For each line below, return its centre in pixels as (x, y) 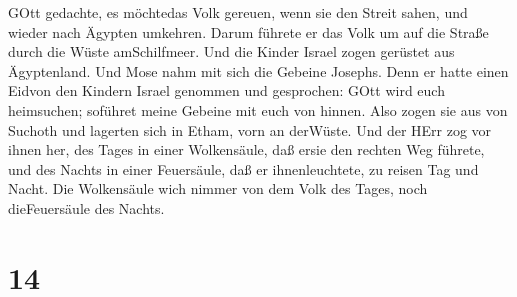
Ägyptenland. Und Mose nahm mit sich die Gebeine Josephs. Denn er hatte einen (258, 70)
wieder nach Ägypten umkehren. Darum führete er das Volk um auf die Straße (248, 31)
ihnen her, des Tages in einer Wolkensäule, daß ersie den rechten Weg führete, (246, 149)
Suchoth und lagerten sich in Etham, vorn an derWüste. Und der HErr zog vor (250, 129)
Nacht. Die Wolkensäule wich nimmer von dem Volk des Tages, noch (218, 188)
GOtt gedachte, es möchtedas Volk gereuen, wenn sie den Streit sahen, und (238, 12)
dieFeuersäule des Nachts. (86, 207)
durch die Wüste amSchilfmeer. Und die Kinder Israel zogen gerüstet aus (231, 51)
